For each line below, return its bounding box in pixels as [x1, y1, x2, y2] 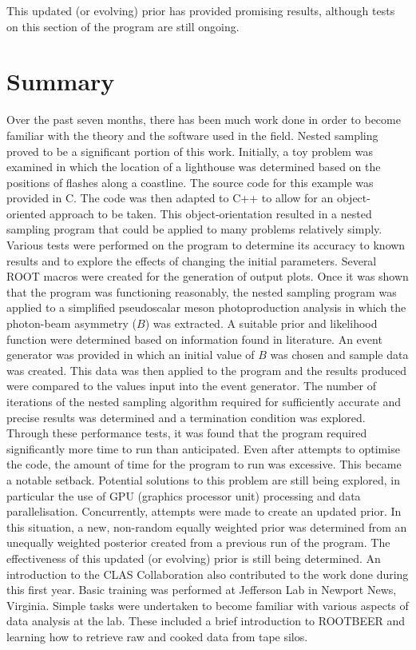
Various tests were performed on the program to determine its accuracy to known [6, 237, 406, 253]
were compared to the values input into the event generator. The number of [6, 377, 377, 394]
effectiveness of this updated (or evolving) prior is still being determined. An [6, 549, 381, 566]
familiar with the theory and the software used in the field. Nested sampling [6, 126, 378, 143]
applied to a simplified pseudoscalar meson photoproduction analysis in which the [6, 299, 406, 316]
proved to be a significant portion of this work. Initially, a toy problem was [6, 142, 373, 159]
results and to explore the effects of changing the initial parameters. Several [6, 252, 377, 269]
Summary [6, 65, 115, 98]
